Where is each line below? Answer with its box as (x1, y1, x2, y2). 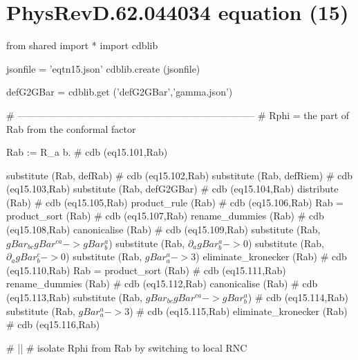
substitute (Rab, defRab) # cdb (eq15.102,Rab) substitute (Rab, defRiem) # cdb (6, 168, 353, 182)
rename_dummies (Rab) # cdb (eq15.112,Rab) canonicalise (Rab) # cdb (6, 276, 318, 291)
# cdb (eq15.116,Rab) (6, 317, 100, 332)
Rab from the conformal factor (6, 121, 136, 136)
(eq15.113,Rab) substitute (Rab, (6, 290, 142, 305)
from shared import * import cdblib (6, 38, 158, 53)
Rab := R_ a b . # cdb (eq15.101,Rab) (6, 145, 168, 159)
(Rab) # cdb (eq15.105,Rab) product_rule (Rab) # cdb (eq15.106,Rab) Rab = (6, 195, 343, 209)
